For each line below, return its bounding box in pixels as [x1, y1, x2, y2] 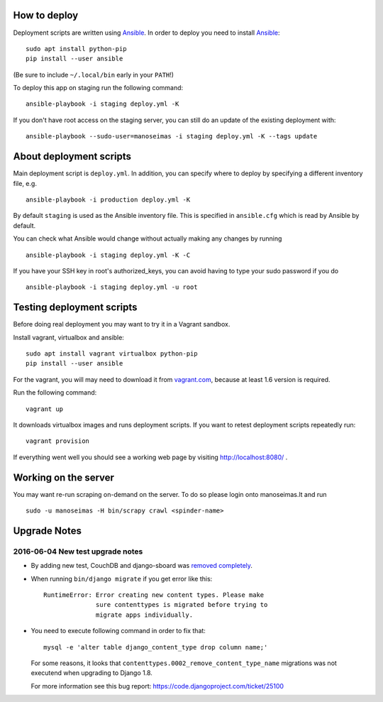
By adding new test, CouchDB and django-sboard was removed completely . [30, 561, 253, 570]
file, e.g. [13, 179, 37, 187]
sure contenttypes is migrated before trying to [96, 600, 268, 609]
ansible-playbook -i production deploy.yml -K [26, 195, 191, 204]
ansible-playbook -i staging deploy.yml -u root [26, 283, 198, 291]
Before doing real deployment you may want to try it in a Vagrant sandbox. [13, 320, 231, 329]
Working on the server [13, 471, 115, 483]
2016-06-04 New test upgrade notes [13, 547, 143, 556]
